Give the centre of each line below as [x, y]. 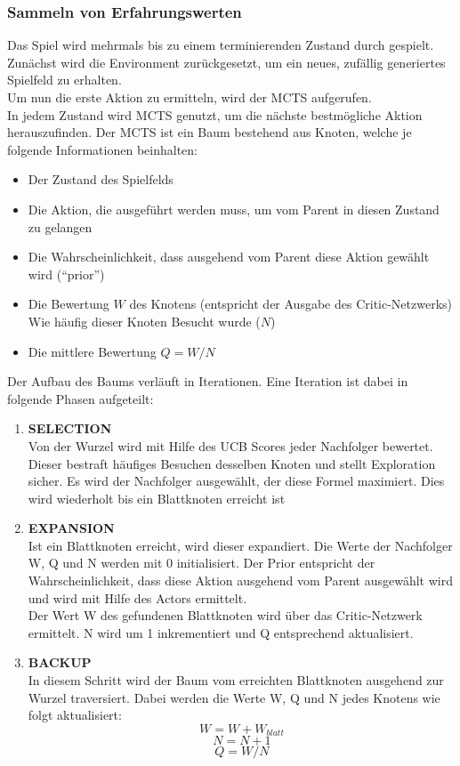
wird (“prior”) [66, 274]
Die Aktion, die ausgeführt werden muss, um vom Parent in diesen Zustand [234, 209]
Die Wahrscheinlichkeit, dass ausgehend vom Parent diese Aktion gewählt [229, 257]
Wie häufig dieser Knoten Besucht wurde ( [144, 321]
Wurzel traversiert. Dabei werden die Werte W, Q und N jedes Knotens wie [234, 697]
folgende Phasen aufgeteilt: [81, 398]
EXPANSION [71, 528]
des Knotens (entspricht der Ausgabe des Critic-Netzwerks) [291, 304]
